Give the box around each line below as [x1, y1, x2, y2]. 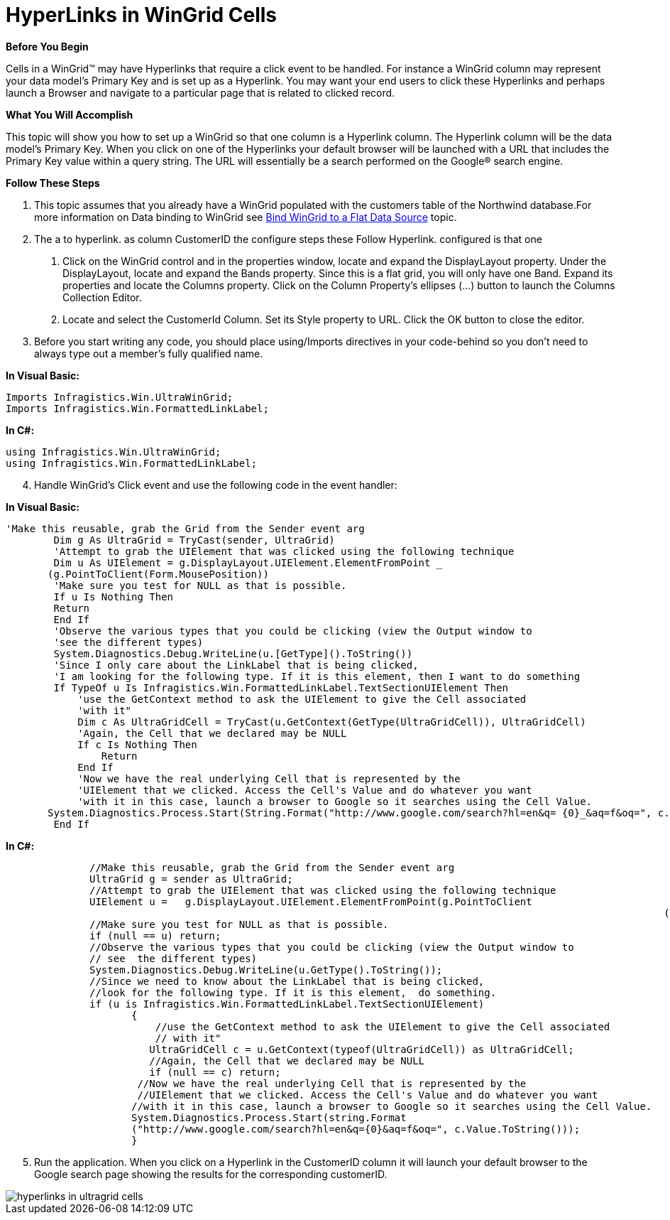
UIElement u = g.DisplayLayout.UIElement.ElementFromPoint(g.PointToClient [89, 895, 532, 907]
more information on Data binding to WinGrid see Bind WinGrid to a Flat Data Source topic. [34, 210, 457, 223]
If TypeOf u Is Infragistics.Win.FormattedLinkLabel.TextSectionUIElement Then [53, 681, 509, 693]
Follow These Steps [6, 176, 100, 189]
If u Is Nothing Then [53, 590, 174, 603]
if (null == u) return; [89, 929, 221, 941]
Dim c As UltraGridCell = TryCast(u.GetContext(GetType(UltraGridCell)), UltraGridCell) [77, 716, 586, 728]
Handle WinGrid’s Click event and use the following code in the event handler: [34, 478, 397, 491]
